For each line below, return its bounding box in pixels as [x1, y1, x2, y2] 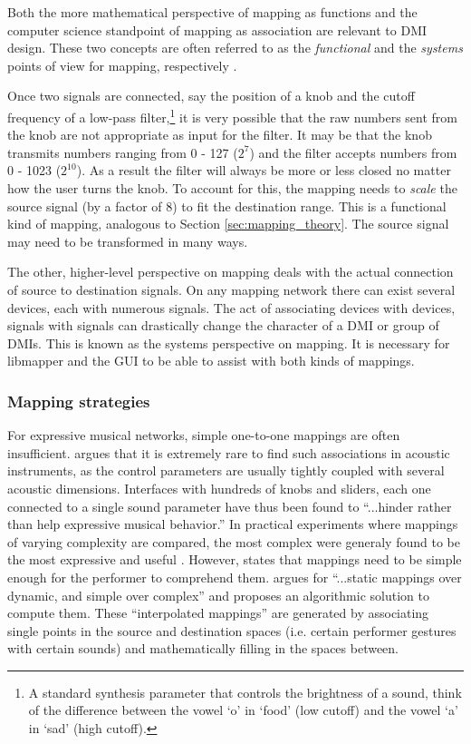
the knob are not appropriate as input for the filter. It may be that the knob [7, 125, 432, 144]
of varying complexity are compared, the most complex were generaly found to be [7, 532, 460, 551]
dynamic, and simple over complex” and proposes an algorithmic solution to [7, 585, 429, 604]
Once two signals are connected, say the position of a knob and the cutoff [7, 86, 415, 105]
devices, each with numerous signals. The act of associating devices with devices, [7, 298, 456, 317]
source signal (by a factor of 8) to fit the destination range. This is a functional [7, 196, 447, 215]
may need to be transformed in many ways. [7, 231, 248, 250]
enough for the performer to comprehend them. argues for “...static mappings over [7, 567, 462, 586]
